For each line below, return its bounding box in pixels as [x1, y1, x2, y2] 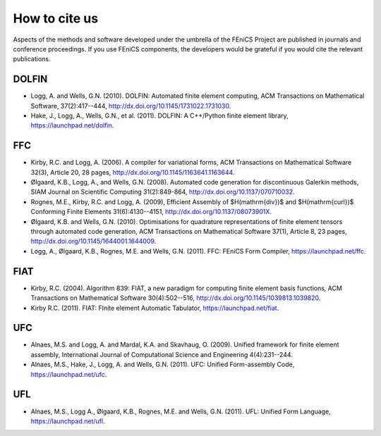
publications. [13, 55, 51, 63]
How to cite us [13, 11, 99, 26]
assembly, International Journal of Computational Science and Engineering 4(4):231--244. [30, 350, 293, 359]
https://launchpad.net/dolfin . [30, 121, 114, 130]
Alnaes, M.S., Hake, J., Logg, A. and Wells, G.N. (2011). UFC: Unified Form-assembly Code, [30, 360, 295, 369]
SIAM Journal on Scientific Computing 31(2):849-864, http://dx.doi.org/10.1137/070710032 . [30, 187, 295, 197]
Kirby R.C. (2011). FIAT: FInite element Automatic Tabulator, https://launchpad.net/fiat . [30, 304, 279, 312]
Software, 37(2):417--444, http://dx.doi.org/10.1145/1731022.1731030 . [30, 101, 231, 110]
